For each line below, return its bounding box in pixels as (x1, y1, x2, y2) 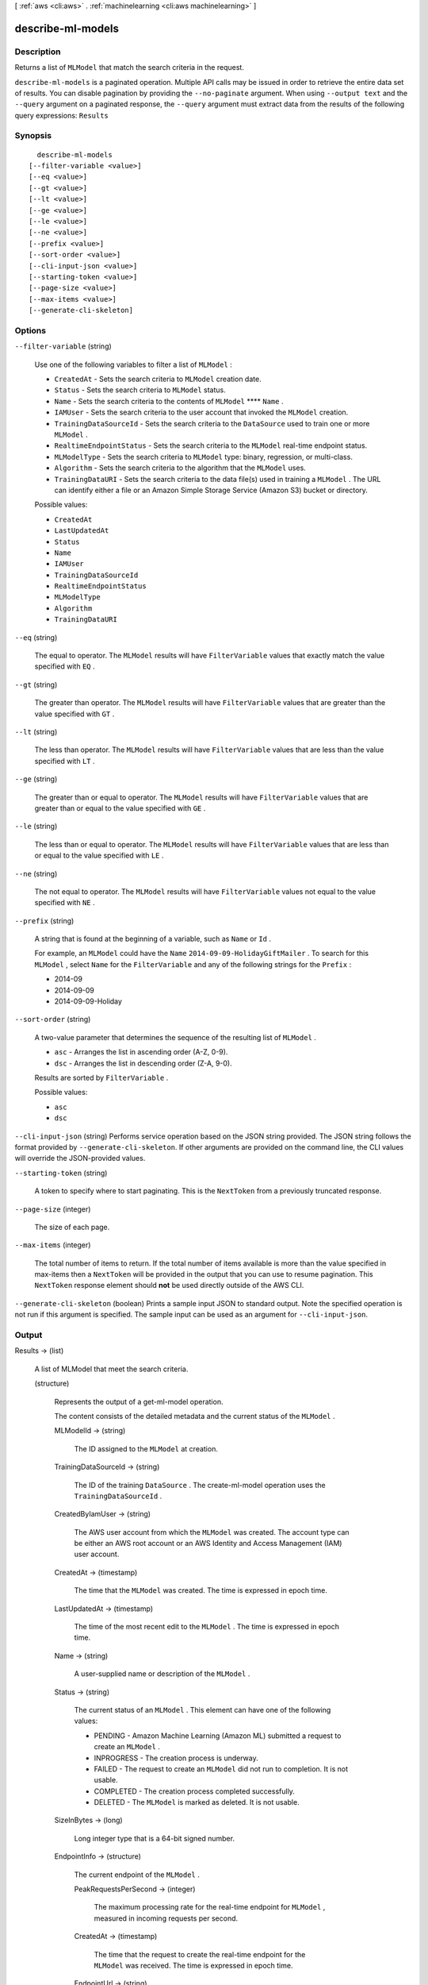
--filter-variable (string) (14, 341, 113, 351)
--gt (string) (14, 680, 58, 689)
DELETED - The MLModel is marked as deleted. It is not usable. (94, 1798, 300, 1807)
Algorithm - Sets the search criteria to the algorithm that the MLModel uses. (54, 463, 307, 472)
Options (14, 325, 47, 336)
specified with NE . (34, 898, 95, 908)
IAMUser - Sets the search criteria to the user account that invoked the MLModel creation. (54, 407, 349, 417)
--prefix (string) (14, 915, 75, 925)
